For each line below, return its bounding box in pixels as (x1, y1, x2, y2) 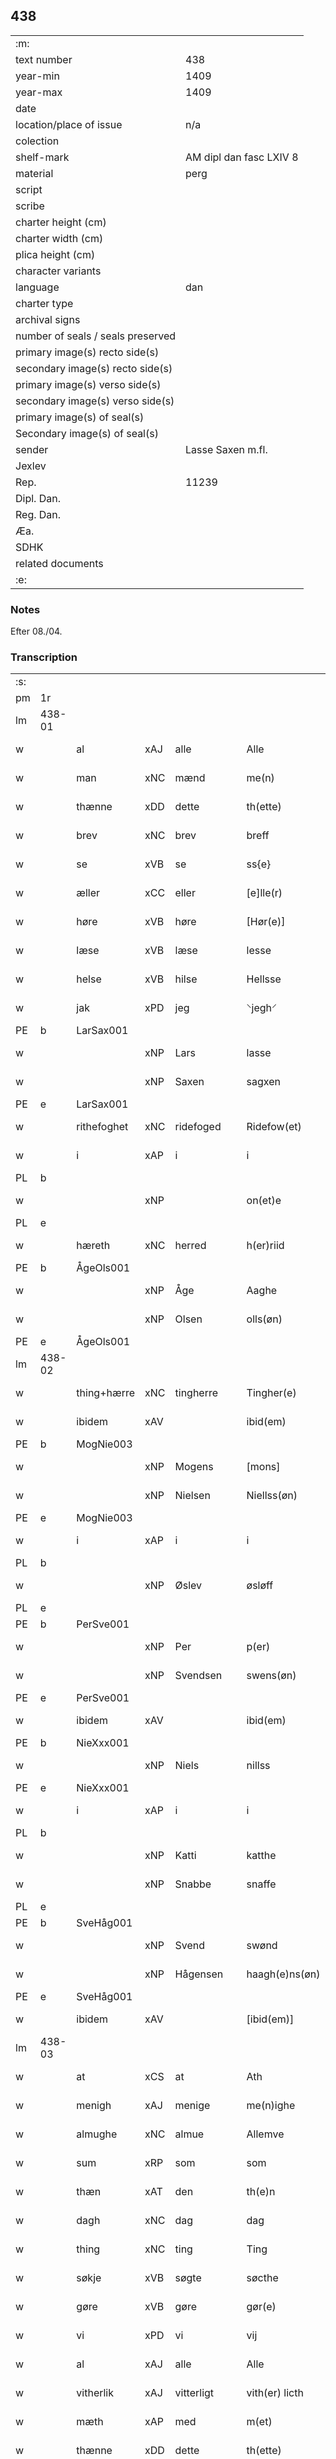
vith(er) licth (246, 2386, 304, 2400)
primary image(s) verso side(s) (15, 377, 162, 391)
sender (15, 442, 49, 456)
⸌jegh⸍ (246, 1001, 278, 1015)
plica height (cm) (15, 247, 96, 261)
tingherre (174, 1386, 219, 1400)
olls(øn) (246, 1312, 283, 1326)
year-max (15, 85, 63, 99)
